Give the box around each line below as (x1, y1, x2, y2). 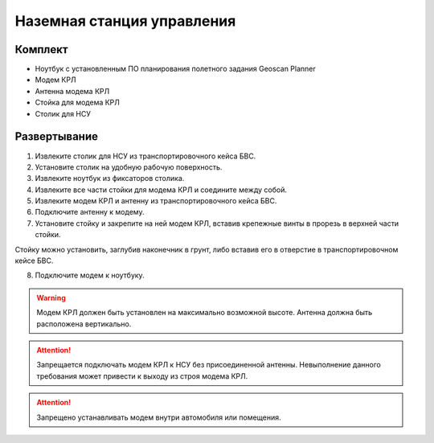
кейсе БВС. (14, 256, 54, 265)
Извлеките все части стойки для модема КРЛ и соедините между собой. (35, 185, 287, 195)
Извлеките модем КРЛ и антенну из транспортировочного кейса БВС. (35, 196, 277, 206)
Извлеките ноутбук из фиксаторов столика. (35, 174, 185, 183)
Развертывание (14, 129, 98, 144)
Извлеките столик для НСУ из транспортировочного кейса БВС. (35, 151, 256, 161)
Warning (36, 293, 66, 302)
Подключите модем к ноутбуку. (35, 270, 145, 281)
